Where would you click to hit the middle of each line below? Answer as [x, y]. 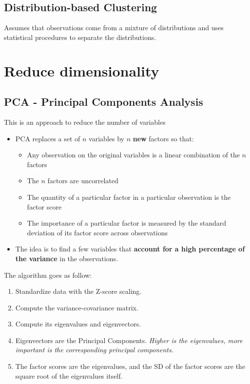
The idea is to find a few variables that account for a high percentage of [130, 249]
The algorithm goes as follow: [48, 275]
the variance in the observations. [67, 258]
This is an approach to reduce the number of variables [85, 122]
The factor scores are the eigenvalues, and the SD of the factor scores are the [130, 366]
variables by [106, 138]
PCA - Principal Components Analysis [104, 102]
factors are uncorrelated [83, 181]
